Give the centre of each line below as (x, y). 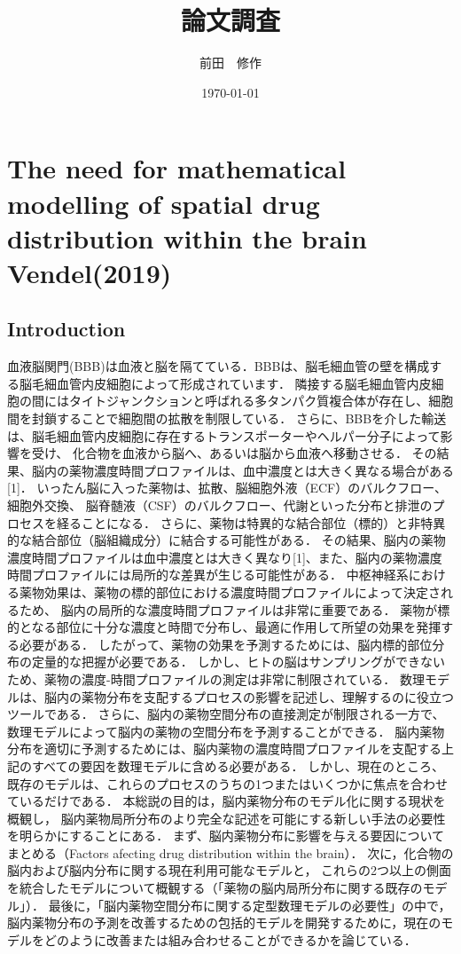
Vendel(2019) (90, 272)
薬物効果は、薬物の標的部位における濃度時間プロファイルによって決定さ (230, 591)
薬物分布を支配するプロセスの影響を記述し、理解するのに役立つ (267, 696)
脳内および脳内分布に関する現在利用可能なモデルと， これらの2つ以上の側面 (230, 870)
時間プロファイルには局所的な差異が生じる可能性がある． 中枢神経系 (208, 575)
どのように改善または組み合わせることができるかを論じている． (230, 939)
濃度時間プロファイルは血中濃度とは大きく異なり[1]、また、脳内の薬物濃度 (225, 557)
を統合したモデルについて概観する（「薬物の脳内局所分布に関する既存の (215, 888)
